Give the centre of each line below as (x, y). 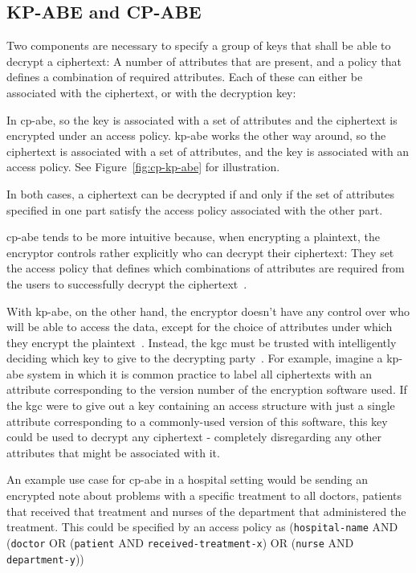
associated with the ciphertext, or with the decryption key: (151, 92)
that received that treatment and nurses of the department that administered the (206, 511)
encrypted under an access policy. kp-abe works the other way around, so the (196, 135)
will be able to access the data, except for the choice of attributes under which (200, 327)
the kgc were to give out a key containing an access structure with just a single (201, 405)
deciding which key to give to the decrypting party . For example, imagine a (195, 358)
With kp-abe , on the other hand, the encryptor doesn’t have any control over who (208, 311)
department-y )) (45, 558)
